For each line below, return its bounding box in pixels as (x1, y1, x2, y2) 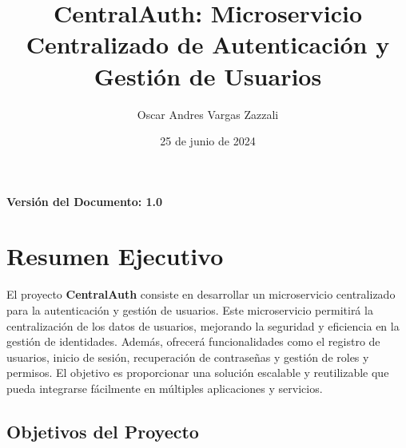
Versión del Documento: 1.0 (6, 192, 163, 209)
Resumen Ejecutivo (6, 240, 224, 272)
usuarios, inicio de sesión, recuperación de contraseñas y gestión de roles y (6, 348, 369, 365)
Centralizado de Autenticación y (26, 28, 390, 61)
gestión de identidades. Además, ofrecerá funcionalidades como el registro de (6, 333, 380, 350)
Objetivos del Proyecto (6, 418, 199, 443)
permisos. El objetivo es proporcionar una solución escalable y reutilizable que (6, 364, 389, 381)
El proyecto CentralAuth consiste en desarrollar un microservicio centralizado (6, 286, 396, 303)
